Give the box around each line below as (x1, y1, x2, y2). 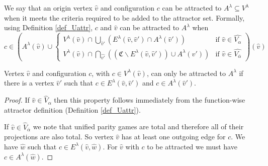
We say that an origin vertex (4, 3, 93, 13)
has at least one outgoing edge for (121, 131, 226, 142)
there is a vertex (4, 77, 54, 88)
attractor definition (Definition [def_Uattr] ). (4, 104, 141, 115)
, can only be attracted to (146, 67, 226, 78)
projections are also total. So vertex (4, 131, 114, 142)
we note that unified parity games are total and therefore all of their (33, 121, 244, 132)
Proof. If (4, 95, 30, 105)
